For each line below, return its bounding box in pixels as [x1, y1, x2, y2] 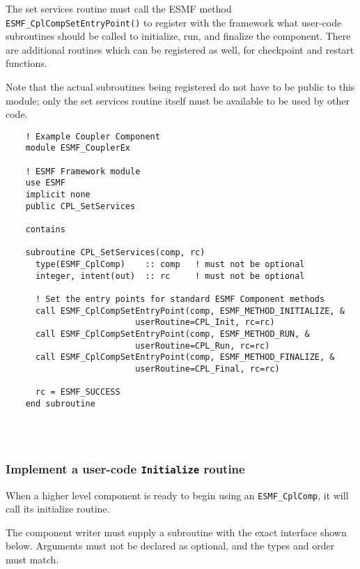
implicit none [25, 190, 91, 200]
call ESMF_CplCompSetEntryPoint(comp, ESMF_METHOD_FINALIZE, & [35, 352, 335, 363]
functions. [6, 56, 47, 70]
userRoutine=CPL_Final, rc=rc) [135, 363, 280, 374]
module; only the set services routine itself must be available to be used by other [6, 93, 350, 107]
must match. [6, 552, 59, 567]
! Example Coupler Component [25, 131, 160, 142]
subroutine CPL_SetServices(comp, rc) [25, 248, 205, 258]
